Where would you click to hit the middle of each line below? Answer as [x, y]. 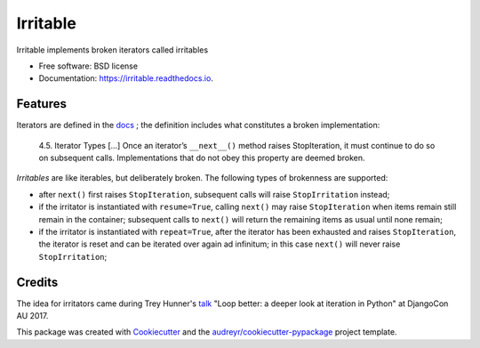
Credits [37, 282]
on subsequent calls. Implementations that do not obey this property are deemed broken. [202, 158]
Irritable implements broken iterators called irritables [112, 50]
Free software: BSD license [88, 66]
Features [41, 104]
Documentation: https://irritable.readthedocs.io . [126, 78]
